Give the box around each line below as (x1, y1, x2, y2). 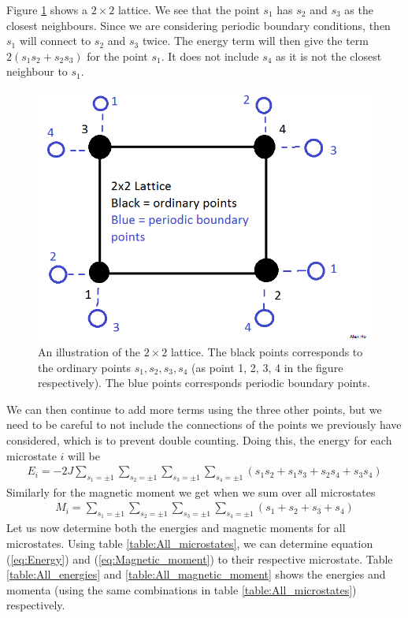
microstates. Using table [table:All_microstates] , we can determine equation (6, 534, 373, 551)
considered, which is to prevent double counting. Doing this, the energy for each (6, 432, 392, 449)
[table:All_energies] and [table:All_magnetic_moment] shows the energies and (6, 566, 386, 583)
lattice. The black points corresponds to (170, 344, 363, 360)
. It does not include (161, 47, 259, 64)
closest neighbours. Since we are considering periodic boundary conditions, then (6, 17, 391, 33)
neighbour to (6, 63, 68, 80)
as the (344, 2, 373, 17)
